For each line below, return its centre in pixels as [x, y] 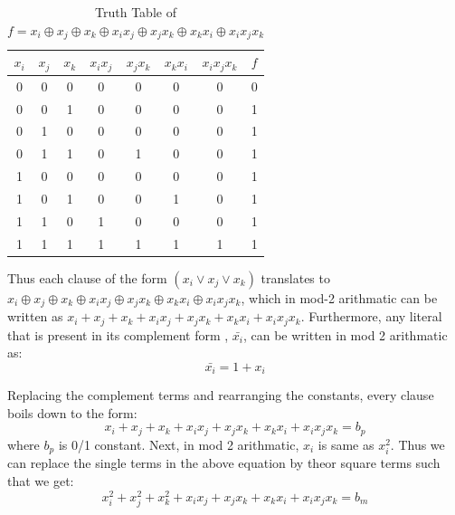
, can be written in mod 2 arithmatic [345, 334]
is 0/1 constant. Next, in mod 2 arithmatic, [179, 444]
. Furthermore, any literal [371, 316]
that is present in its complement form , [118, 334]
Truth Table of [136, 12]
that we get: [41, 480]
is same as [346, 444]
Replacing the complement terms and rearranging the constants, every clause [221, 395]
